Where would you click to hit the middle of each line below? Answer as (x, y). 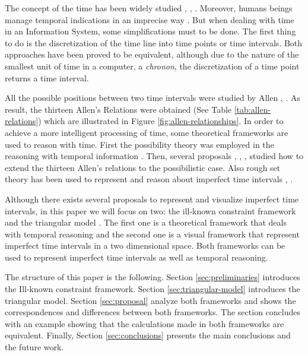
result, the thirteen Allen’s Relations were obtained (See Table (118, 109)
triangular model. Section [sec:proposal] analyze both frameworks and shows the (150, 300)
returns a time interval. (47, 77)
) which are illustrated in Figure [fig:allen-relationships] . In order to (161, 121)
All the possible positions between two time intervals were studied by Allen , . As (153, 98)
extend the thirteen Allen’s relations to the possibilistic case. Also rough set (143, 167)
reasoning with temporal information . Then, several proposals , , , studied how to (154, 156)
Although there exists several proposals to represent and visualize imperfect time (152, 199)
